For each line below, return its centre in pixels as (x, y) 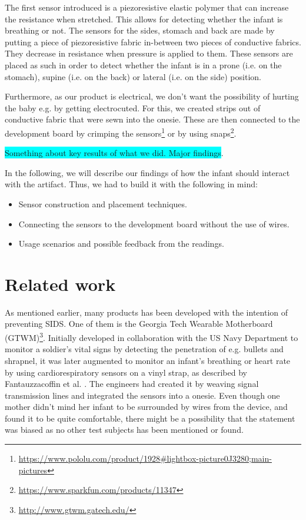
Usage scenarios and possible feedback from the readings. (121, 244)
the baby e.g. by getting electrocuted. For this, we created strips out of (133, 107)
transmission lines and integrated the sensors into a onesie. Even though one (142, 395)
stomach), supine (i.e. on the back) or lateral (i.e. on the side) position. (133, 76)
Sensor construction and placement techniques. (103, 203)
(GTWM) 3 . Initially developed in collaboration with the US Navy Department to (152, 337)
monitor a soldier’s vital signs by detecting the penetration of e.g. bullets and (144, 349)
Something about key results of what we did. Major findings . (114, 153)
